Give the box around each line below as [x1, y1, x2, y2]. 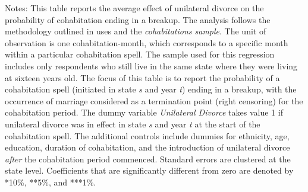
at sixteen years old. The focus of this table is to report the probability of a [5, 71, 280, 84]
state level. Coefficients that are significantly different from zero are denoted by [5, 164, 294, 177]
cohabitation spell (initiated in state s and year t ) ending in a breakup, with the [5, 83, 297, 95]
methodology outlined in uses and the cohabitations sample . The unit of [5, 25, 266, 37]
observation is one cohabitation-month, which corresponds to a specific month [5, 36, 288, 49]
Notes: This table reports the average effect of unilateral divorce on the [5, 2, 264, 14]
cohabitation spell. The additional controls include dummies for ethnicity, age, [5, 129, 290, 142]
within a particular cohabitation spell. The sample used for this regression [5, 48, 275, 60]
